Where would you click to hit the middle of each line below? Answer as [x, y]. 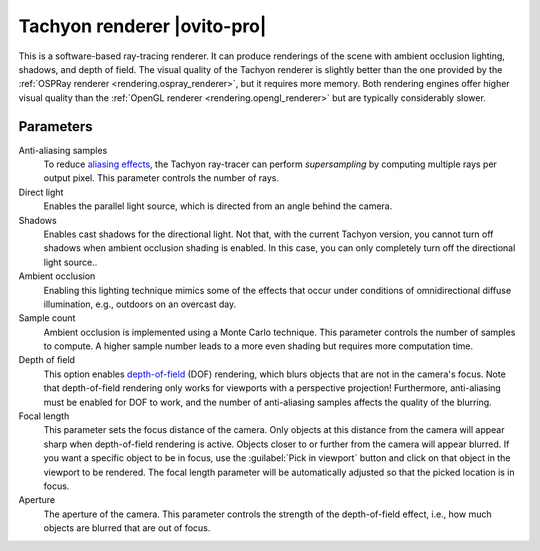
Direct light [41, 192]
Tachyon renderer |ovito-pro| [142, 26]
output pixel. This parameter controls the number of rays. [161, 178]
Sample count [47, 318]
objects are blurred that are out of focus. [127, 528]
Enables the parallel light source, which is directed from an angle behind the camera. [218, 206]
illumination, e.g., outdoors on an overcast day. [140, 304]
